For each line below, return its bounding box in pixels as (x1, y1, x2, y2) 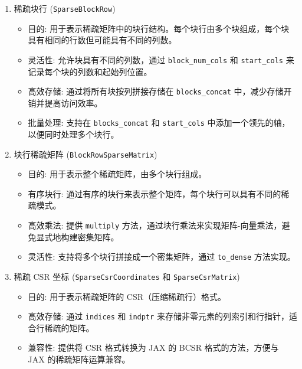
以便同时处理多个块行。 (28, 128, 119, 140)
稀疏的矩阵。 (44, 321, 94, 334)
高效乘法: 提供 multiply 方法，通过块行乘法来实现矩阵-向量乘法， (28, 219, 282, 231)
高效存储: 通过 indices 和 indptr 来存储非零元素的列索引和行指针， (28, 310, 289, 322)
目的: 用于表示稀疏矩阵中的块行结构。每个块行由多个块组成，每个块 (28, 22, 290, 34)
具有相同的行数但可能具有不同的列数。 (28, 34, 177, 46)
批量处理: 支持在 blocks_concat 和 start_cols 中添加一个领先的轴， (28, 116, 290, 129)
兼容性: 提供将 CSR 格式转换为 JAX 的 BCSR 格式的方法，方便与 (28, 341, 279, 354)
